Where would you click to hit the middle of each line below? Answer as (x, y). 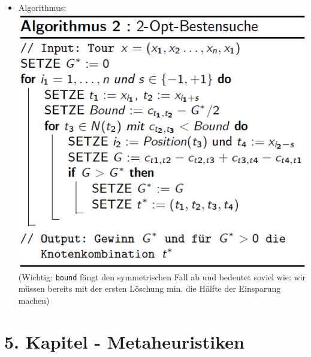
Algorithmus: (42, 7)
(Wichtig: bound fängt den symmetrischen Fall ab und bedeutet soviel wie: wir (162, 276)
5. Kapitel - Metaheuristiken (124, 341)
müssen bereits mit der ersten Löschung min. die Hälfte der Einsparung (150, 288)
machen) (34, 300)
